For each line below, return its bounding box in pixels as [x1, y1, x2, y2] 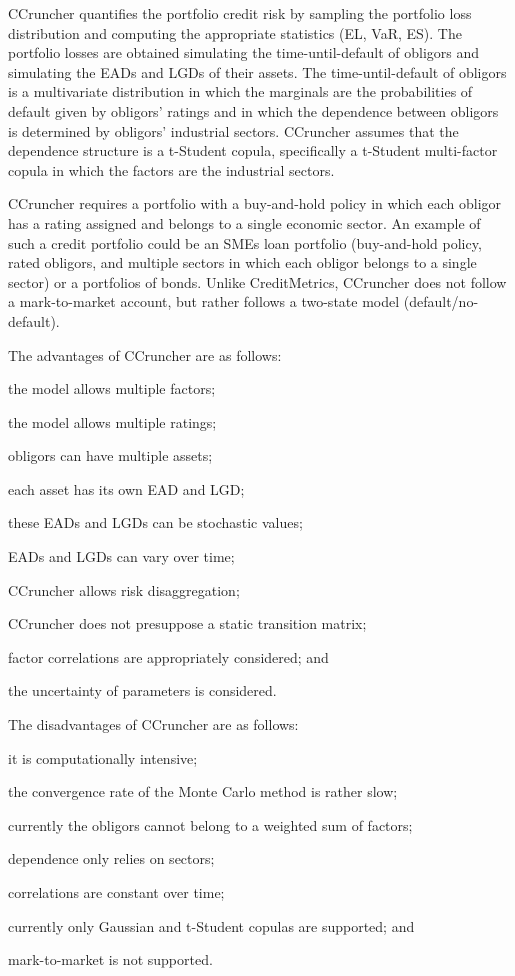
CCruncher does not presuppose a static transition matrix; [8, 613, 367, 634]
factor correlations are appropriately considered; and [8, 646, 329, 667]
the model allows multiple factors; [8, 378, 216, 399]
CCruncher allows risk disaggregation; [8, 579, 240, 600]
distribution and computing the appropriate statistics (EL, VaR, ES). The [8, 22, 462, 43]
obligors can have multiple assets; [8, 445, 213, 466]
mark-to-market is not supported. [8, 949, 213, 970]
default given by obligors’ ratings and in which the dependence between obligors [8, 100, 499, 121]
